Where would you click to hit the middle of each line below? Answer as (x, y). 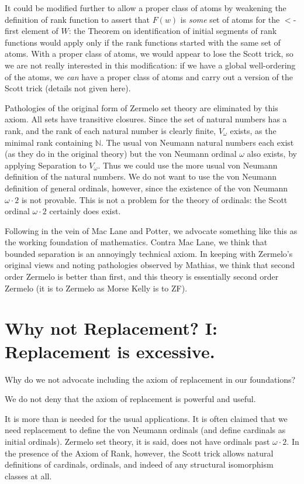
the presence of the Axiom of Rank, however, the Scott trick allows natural (139, 453)
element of (40, 31)
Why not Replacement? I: (111, 328)
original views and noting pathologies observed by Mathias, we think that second (150, 265)
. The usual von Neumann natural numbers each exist (197, 142)
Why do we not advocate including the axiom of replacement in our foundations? (150, 379)
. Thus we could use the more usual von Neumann (188, 165)
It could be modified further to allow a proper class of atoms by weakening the (146, 8)
